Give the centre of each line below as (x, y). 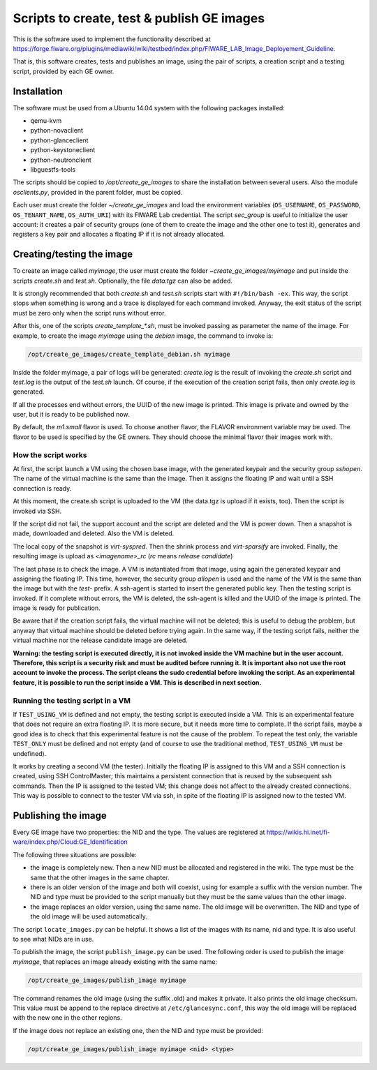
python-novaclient (57, 131)
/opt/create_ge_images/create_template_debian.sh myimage (129, 354)
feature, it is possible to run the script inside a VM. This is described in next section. (137, 682)
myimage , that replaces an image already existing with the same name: (115, 961)
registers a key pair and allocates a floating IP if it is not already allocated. (119, 235)
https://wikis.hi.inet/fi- (298, 832)
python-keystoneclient (63, 150)
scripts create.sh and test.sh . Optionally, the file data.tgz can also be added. (123, 281)
